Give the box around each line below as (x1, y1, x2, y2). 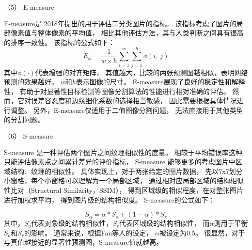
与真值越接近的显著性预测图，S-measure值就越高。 (4, 237, 163, 247)
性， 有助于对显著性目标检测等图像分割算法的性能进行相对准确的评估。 (4, 86, 230, 96)
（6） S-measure (4, 131, 53, 141)
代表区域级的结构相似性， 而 (119, 218, 210, 228)
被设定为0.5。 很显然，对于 (159, 227, 245, 237)
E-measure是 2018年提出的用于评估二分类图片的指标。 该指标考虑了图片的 (4, 18, 236, 28)
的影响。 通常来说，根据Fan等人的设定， (24, 227, 153, 237)
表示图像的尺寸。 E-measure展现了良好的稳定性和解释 (76, 77, 245, 87)
